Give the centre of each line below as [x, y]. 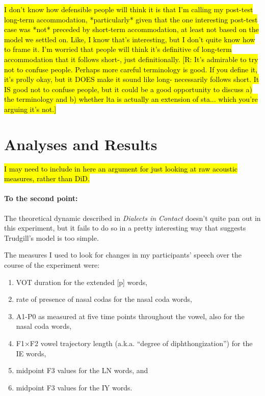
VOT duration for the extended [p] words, [82, 282]
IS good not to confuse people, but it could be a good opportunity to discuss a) [128, 89]
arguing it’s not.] [30, 109]
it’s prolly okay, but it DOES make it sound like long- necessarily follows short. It [132, 79]
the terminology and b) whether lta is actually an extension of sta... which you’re [131, 99]
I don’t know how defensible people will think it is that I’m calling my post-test [129, 9]
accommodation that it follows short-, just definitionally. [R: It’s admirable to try [131, 59]
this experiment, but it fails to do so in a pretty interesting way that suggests [125, 228]
